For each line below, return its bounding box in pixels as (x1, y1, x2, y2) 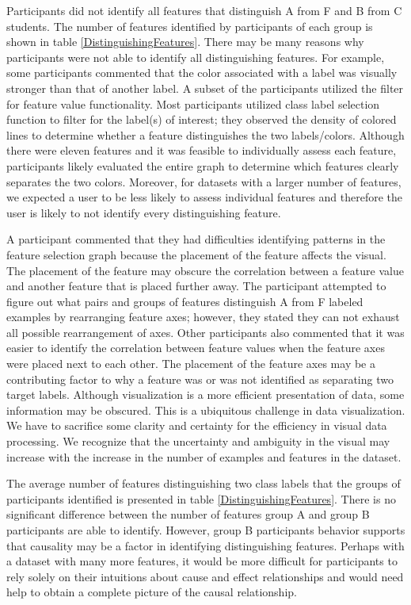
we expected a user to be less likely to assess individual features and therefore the (6, 189, 403, 205)
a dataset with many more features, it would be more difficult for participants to (6, 553, 398, 569)
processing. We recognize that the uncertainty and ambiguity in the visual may (6, 433, 390, 450)
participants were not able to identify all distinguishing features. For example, (6, 48, 385, 65)
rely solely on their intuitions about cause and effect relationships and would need (6, 568, 404, 584)
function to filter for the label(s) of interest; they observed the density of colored (6, 111, 397, 128)
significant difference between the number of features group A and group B (6, 506, 370, 523)
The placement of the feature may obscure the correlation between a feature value (6, 262, 404, 278)
